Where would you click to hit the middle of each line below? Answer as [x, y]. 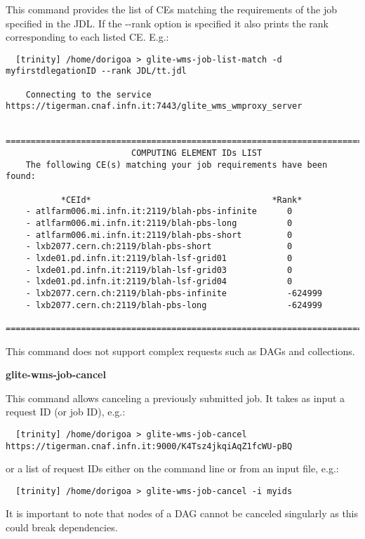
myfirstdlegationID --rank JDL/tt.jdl [96, 71]
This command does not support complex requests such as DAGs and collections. [180, 351]
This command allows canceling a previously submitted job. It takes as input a [175, 398]
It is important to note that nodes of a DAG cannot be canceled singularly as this [182, 513]
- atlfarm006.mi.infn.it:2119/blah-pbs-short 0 [159, 235]
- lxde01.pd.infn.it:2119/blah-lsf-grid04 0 [159, 282]
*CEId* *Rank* [181, 200]
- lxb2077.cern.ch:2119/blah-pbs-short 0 [159, 247]
